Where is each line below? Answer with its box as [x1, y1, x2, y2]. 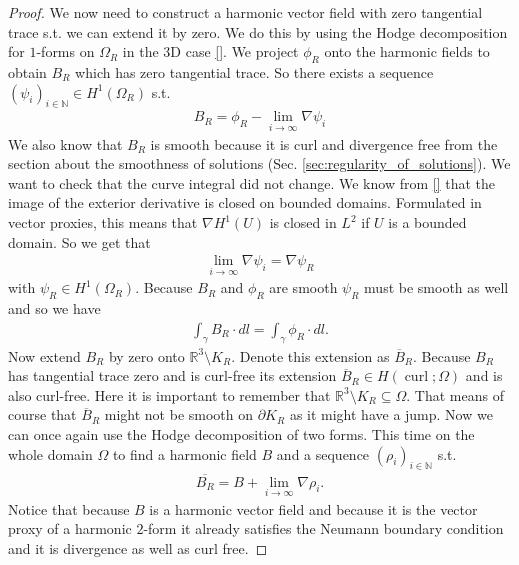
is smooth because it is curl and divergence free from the [150, 133, 498, 154]
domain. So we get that [8, 231, 151, 252]
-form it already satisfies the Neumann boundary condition [143, 518, 504, 539]
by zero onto [108, 345, 185, 366]
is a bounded [388, 212, 467, 232]
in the [122, 41, 159, 62]
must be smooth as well [364, 277, 509, 298]
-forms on [36, 41, 95, 62]
